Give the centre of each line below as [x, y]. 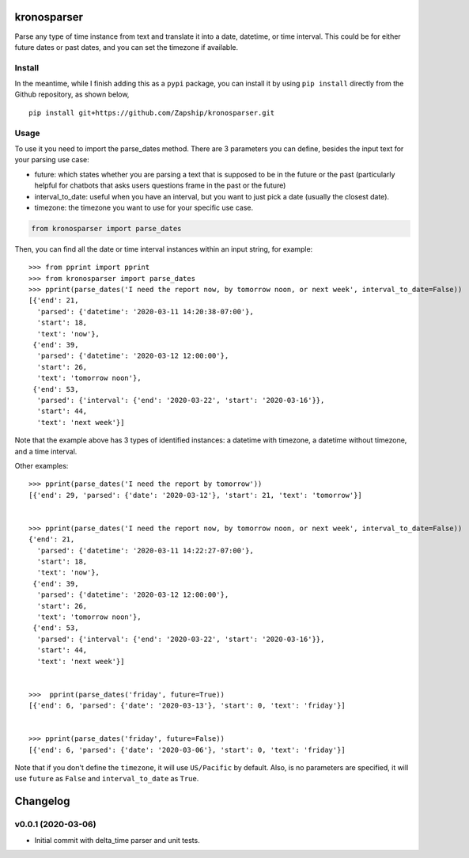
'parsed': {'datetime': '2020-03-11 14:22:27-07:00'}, [146, 550]
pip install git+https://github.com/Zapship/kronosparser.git [152, 112]
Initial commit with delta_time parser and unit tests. [117, 840]
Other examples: [42, 465]
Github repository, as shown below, [72, 94]
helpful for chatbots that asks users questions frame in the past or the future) [160, 185]
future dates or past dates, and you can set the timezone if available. [127, 47]
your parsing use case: [52, 160]
